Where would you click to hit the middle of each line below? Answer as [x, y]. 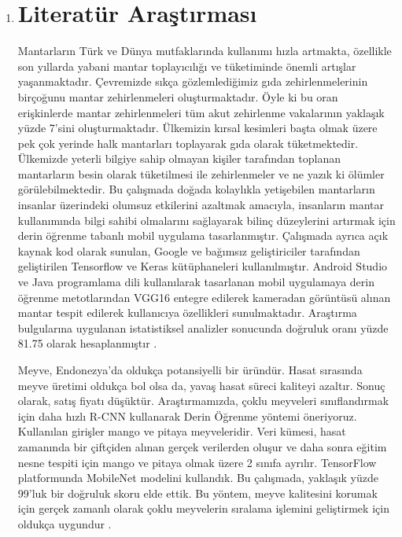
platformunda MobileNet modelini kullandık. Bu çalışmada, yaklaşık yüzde [198, 478]
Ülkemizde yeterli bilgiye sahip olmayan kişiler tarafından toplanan [179, 158]
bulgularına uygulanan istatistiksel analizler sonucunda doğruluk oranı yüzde [203, 327]
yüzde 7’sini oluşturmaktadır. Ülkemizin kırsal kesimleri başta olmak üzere [197, 128]
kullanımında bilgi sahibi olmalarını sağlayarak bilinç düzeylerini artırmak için [207, 220]
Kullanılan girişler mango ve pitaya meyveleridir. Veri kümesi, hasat [182, 431]
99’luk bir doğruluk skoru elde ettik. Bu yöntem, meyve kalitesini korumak [197, 493]
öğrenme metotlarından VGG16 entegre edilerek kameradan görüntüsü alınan [204, 297]
